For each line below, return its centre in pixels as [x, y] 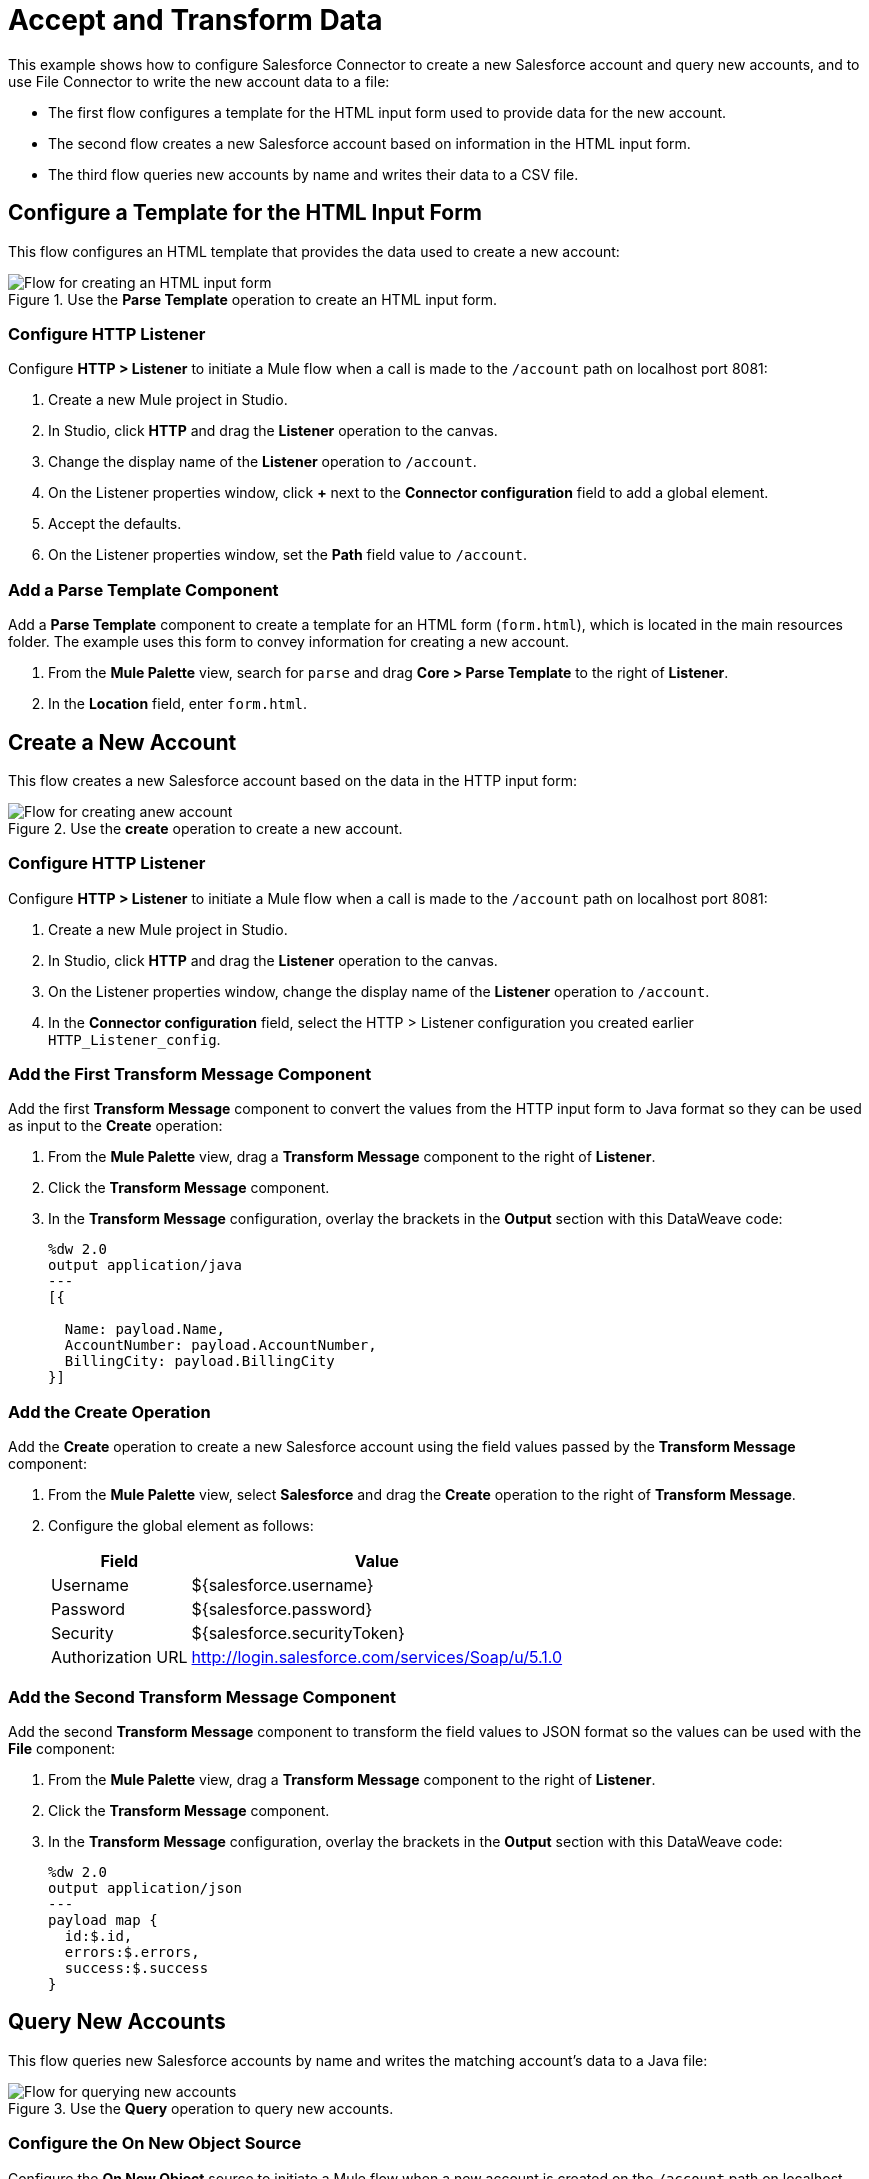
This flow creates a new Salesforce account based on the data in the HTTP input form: [293, 780]
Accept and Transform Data [195, 20]
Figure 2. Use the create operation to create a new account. [205, 828]
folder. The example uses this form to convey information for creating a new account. [289, 642]
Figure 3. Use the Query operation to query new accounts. [201, 2108]
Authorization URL [119, 1657]
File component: [62, 1748]
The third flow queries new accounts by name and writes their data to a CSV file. [313, 174]
